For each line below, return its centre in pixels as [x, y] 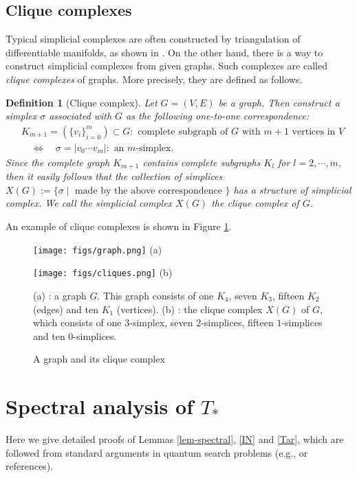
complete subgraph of [183, 132]
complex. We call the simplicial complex [89, 203]
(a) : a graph [60, 295]
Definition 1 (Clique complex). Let [82, 102]
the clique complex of [255, 203]
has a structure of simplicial [292, 189]
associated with [80, 116]
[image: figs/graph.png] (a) [98, 249]
